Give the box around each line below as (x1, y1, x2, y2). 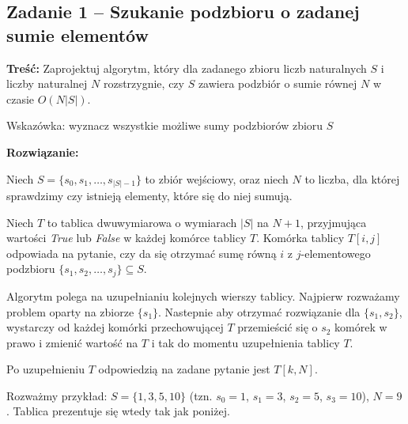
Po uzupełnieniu (6, 361, 85, 377)
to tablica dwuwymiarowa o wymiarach (47, 214, 237, 230)
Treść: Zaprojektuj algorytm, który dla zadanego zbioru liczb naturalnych (6, 59, 367, 76)
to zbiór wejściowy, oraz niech (145, 170, 289, 187)
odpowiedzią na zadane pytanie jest (98, 361, 270, 377)
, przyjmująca (300, 214, 367, 230)
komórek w (334, 319, 387, 335)
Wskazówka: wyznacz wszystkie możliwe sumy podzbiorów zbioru (6, 117, 323, 134)
